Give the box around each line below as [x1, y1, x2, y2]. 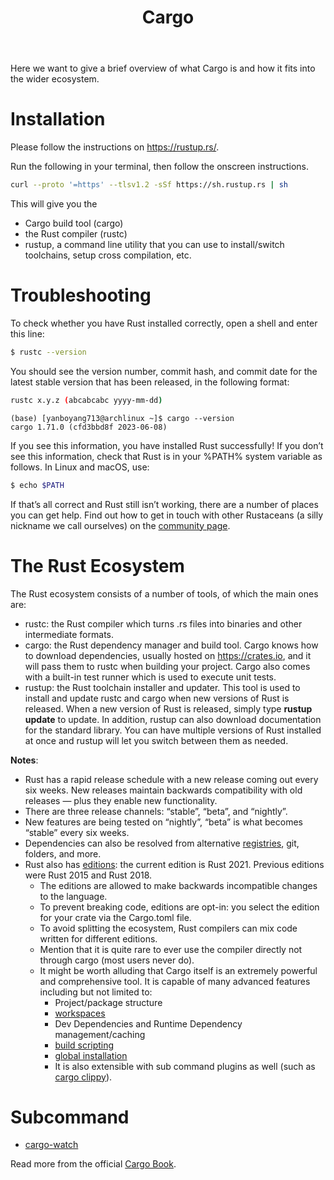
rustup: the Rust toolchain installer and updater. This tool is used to [24, 681, 301, 693]
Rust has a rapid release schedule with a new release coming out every [24, 773, 319, 785]
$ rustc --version [10, 347, 87, 357]
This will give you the [10, 198, 98, 210]
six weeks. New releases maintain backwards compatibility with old [24, 784, 303, 796]
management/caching [54, 1028, 146, 1040]
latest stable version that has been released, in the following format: [10, 376, 290, 388]
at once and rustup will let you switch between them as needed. [24, 734, 289, 746]
